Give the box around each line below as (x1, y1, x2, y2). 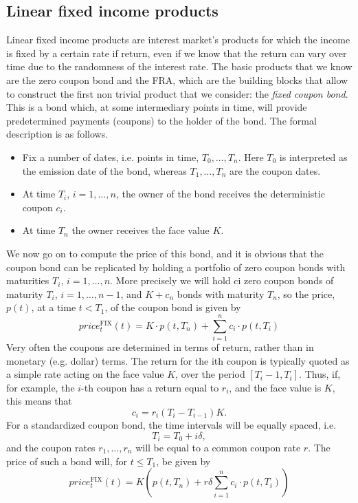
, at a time (31, 300, 76, 314)
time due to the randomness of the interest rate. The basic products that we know (6, 59, 353, 74)
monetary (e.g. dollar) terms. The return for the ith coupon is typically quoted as (6, 353, 350, 367)
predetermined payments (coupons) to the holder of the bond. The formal (6, 113, 317, 127)
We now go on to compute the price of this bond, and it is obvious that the (6, 246, 324, 260)
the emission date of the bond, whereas (22, 163, 187, 178)
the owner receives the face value (71, 223, 210, 237)
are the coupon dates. (230, 163, 321, 178)
